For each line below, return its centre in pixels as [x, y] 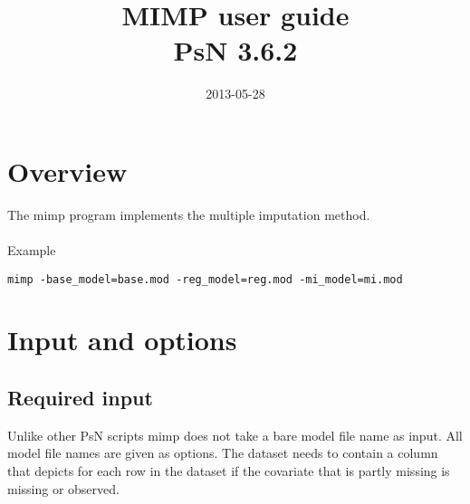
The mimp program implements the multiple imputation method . [189, 214]
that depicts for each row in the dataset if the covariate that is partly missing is [229, 471]
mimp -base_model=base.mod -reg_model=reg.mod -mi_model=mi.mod [205, 279]
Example [32, 250]
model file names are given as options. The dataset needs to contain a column [223, 453]
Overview [67, 171]
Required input [80, 398]
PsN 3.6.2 [235, 50]
